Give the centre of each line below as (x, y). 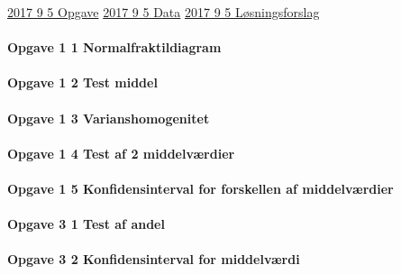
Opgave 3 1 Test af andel (86, 224)
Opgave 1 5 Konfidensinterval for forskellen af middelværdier (200, 188)
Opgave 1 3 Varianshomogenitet (109, 118)
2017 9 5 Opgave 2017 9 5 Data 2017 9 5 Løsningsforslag (164, 12)
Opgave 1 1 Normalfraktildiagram (114, 47)
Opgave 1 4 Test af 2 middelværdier (121, 153)
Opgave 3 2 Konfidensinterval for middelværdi (154, 259)
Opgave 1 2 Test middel (82, 82)
